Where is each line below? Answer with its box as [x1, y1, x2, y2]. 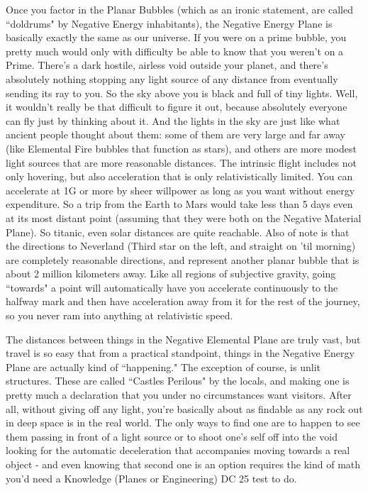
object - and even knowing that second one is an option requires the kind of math [6, 457, 361, 471]
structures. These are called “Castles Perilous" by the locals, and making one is [6, 373, 350, 388]
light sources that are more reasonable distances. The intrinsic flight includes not [6, 155, 357, 170]
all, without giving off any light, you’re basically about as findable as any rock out [6, 401, 363, 416]
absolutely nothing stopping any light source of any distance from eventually [6, 71, 338, 86]
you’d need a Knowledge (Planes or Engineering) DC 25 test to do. [6, 470, 297, 485]
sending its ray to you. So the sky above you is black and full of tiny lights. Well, [6, 85, 358, 100]
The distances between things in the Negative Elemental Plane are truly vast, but [6, 331, 361, 346]
